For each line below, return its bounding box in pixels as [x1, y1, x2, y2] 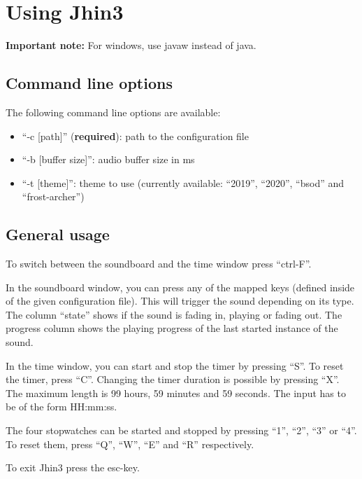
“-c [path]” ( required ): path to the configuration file [22, 128, 249, 143]
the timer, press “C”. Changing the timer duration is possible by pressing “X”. [6, 372, 340, 387]
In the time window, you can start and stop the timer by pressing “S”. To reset [6, 358, 344, 373]
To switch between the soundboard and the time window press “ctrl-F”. [6, 256, 312, 271]
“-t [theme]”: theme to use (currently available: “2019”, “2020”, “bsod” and [22, 175, 345, 190]
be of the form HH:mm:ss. [6, 399, 117, 414]
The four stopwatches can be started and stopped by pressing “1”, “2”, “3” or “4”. [6, 423, 357, 438]
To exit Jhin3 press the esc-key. [6, 460, 140, 475]
